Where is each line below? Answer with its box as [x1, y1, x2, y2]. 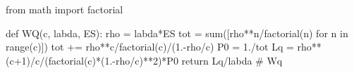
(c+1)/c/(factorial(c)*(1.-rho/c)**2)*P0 [6, 53, 178, 67]
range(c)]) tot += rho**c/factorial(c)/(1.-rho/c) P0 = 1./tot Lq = [6, 39, 294, 54]
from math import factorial [6, 2, 123, 16]
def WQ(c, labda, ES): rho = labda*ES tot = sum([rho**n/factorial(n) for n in [6, 25, 348, 40]
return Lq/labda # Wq [181, 53, 283, 67]
